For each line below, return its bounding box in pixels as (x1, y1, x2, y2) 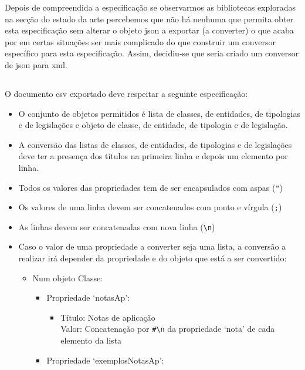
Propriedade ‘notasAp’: (46, 291, 130, 304)
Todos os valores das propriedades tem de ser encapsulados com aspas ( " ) (18, 181, 283, 193)
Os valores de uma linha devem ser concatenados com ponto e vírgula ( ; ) (18, 201, 282, 213)
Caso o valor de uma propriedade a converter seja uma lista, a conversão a (18, 240, 286, 253)
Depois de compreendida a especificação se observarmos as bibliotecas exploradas (5, 1, 296, 13)
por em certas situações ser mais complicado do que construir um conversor (5, 35, 276, 48)
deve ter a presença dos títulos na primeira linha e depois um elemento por (18, 150, 288, 162)
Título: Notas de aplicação (60, 311, 155, 323)
